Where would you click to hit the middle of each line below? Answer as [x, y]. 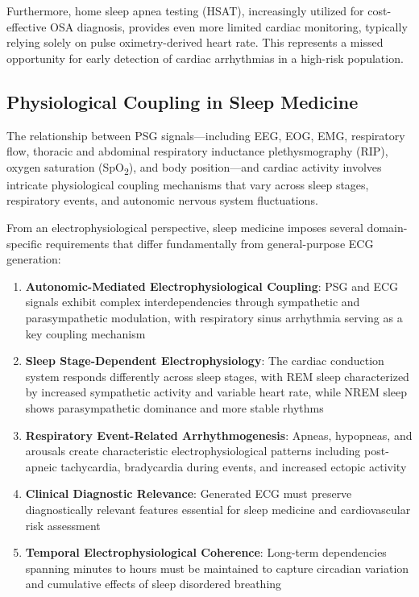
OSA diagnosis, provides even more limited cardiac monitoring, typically [229, 26]
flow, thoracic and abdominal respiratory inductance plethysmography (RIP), [197, 151]
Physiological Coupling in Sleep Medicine [183, 101]
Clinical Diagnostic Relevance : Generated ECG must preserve [189, 493]
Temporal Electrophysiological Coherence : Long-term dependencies [206, 552]
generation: [34, 259]
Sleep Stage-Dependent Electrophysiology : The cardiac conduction [205, 361]
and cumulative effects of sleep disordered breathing [153, 584]
